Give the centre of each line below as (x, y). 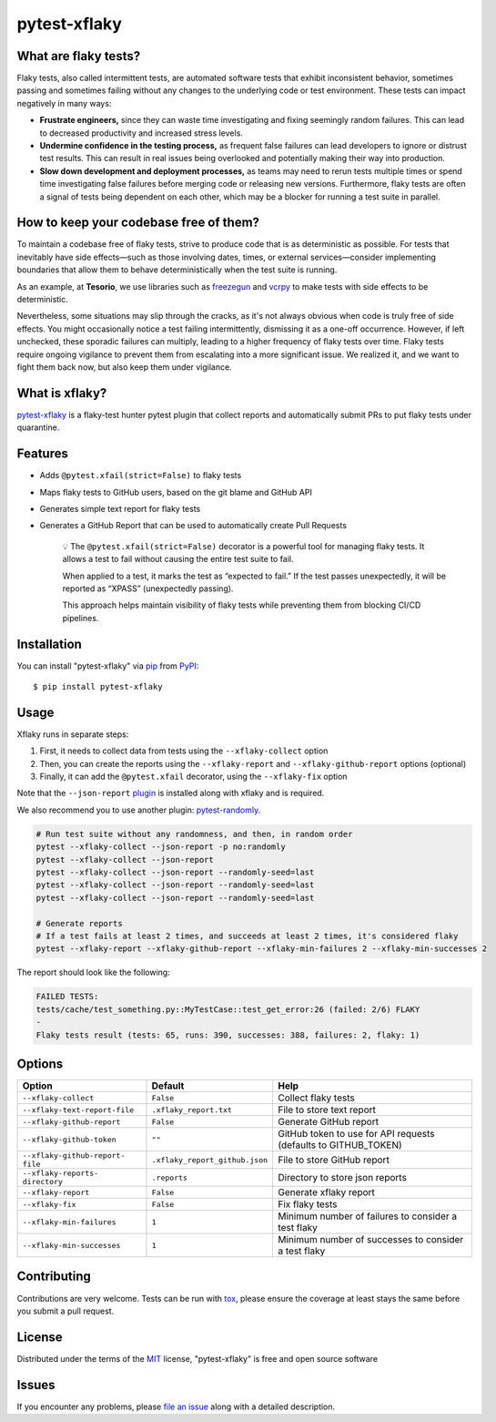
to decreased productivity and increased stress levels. (141, 133)
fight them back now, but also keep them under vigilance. (124, 367)
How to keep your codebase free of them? (138, 223)
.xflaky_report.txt (192, 1110)
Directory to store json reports (342, 1178)
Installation (49, 644)
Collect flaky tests (316, 1098)
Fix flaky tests (308, 1204)
